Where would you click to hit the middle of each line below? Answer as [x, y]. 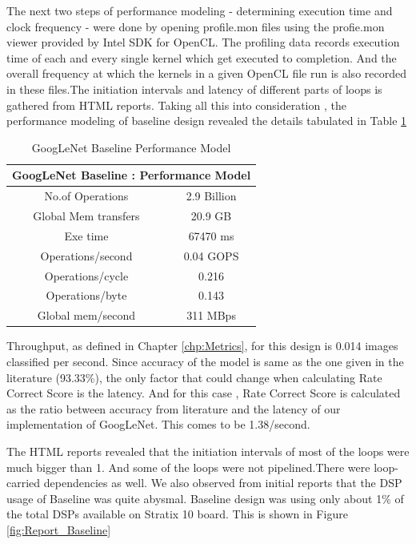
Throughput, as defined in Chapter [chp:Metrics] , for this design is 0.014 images [202, 346]
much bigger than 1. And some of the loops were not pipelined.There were [188, 467]
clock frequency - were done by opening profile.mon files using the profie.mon [196, 26]
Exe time [86, 235]
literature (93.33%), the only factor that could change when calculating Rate [194, 377]
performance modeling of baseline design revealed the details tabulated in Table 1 [207, 121]
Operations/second [86, 255]
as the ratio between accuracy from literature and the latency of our [174, 408]
